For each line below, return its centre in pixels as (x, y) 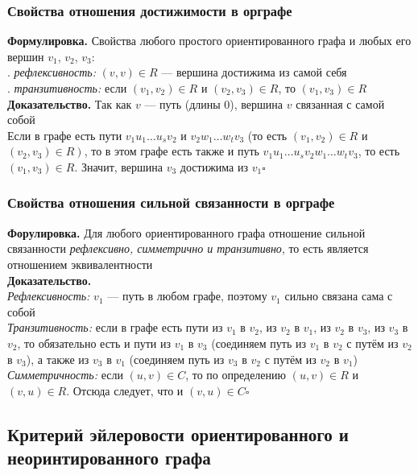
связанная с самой (340, 103)
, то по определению (236, 375)
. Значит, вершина (119, 166)
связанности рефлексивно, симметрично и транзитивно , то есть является (188, 248)
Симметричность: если (65, 375)
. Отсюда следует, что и (125, 390)
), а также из (58, 359)
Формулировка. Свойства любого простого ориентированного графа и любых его (209, 41)
